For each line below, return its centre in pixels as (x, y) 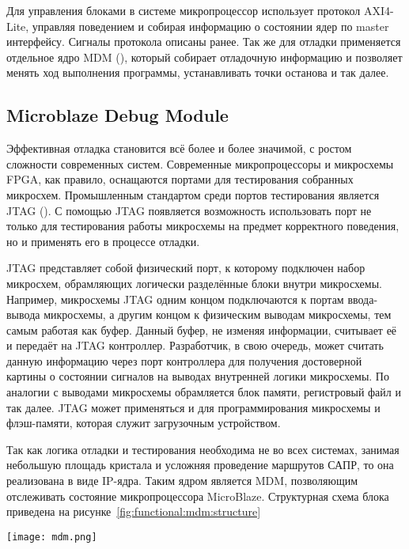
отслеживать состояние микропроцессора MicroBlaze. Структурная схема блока (198, 496)
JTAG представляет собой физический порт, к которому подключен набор (186, 268)
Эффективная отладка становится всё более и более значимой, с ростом (179, 148)
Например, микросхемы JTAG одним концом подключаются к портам (175, 299)
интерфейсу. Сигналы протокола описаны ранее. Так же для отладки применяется (204, 42)
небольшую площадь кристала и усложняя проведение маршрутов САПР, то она (200, 465)
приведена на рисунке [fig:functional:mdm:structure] (134, 511)
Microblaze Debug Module (117, 115)
